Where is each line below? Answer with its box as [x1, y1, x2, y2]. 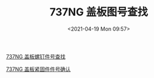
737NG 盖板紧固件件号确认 [6, 66, 71, 73]
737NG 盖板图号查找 [49, 5, 148, 19]
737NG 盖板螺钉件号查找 [6, 53, 66, 60]
